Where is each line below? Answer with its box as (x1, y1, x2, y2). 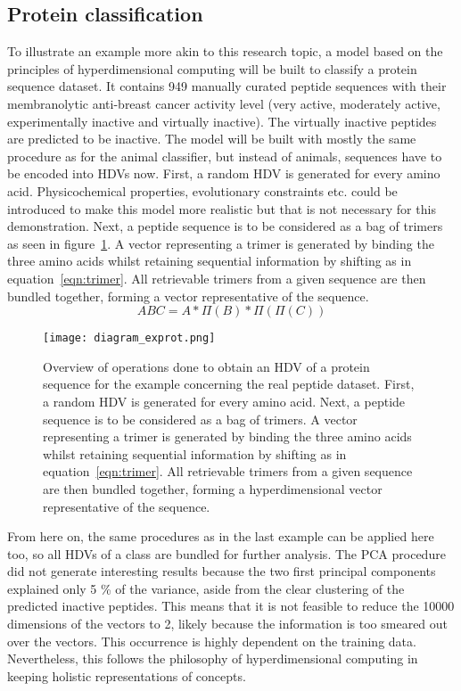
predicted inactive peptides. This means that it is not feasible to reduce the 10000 (7, 596, 455, 615)
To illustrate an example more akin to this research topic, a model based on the (7, 42, 443, 61)
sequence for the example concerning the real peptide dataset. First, (43, 374, 415, 393)
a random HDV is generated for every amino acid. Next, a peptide (43, 391, 406, 410)
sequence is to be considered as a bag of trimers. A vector (43, 409, 358, 428)
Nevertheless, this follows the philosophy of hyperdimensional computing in (7, 649, 418, 668)
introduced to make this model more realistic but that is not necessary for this (7, 199, 436, 218)
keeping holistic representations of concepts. (7, 666, 246, 685)
